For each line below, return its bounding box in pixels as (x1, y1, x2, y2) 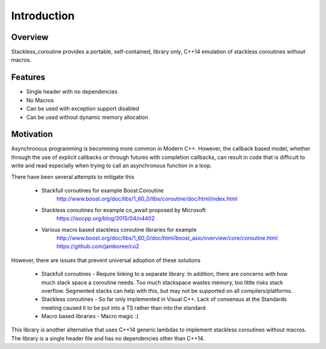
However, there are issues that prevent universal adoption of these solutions (11, 257, 201, 264)
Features (11, 72, 45, 83)
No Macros (26, 97, 54, 104)
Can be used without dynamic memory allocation (26, 114, 149, 121)
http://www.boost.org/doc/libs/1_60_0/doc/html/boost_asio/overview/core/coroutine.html (56, 234, 278, 242)
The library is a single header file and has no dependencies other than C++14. (11, 335, 205, 342)
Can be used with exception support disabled (26, 105, 139, 112)
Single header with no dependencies (26, 88, 118, 95)
